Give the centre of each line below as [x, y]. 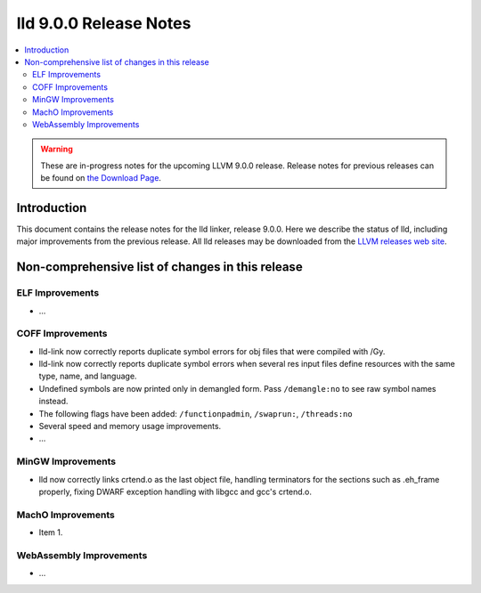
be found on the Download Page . [101, 178]
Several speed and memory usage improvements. [130, 426]
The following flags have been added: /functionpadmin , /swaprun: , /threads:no [196, 413]
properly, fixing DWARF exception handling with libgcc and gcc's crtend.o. [175, 491]
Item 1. [51, 532]
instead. [53, 402]
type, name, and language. [88, 376]
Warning [57, 149]
